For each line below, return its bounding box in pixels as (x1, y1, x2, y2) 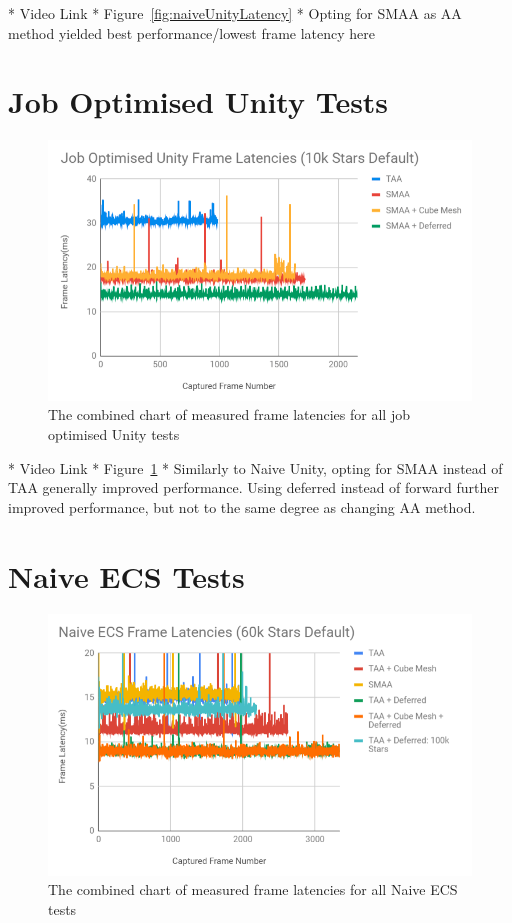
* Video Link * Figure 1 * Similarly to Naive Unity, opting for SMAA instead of (8, 457, 503, 478)
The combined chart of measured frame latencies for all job (48, 404, 410, 425)
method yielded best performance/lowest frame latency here (8, 22, 376, 43)
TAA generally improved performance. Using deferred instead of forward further (8, 477, 499, 498)
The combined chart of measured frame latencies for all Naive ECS (48, 879, 458, 900)
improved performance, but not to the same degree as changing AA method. (8, 496, 476, 517)
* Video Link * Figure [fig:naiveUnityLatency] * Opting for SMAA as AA (8, 3, 462, 23)
